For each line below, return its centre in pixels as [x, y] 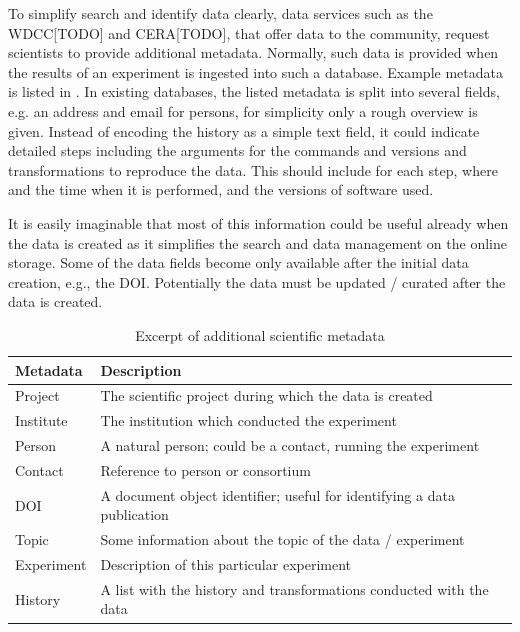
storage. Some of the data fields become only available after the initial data [238, 262]
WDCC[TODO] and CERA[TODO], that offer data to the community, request [249, 32]
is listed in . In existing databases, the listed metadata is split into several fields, [254, 91]
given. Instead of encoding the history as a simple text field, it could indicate [244, 130]
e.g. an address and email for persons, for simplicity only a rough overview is [243, 110]
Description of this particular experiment [226, 564]
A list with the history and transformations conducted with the [294, 588]
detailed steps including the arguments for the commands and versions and [237, 150]
